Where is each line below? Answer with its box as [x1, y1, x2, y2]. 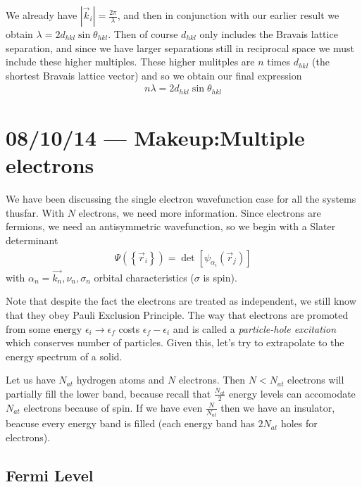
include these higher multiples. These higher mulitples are [6, 54, 255, 69]
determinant [6, 232, 58, 247]
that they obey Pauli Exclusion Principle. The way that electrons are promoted [6, 307, 349, 322]
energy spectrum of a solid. [6, 348, 123, 363]
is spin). [203, 270, 237, 284]
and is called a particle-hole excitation [173, 321, 337, 336]
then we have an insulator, [220, 400, 335, 415]
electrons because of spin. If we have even [23, 400, 203, 415]
